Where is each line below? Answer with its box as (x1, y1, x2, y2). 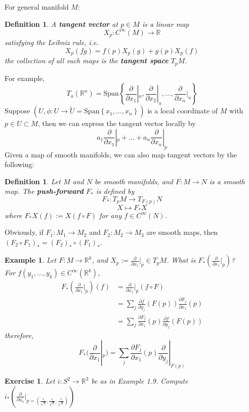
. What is (167, 255, 196, 265)
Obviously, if (5, 227, 44, 237)
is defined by (96, 186, 135, 196)
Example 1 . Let (5, 255, 57, 265)
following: (5, 159, 34, 170)
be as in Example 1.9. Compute (91, 376, 188, 386)
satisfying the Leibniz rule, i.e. (5, 37, 99, 48)
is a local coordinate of (147, 105, 218, 116)
